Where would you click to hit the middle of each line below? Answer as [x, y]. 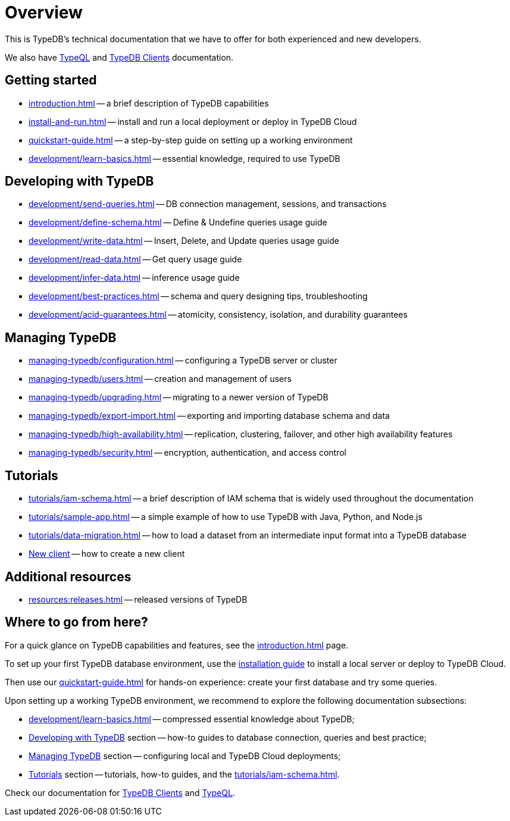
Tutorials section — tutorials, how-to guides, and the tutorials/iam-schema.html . [184, 774]
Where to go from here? [76, 622]
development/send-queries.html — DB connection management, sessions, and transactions [208, 204]
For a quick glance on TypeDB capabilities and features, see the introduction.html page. [177, 645]
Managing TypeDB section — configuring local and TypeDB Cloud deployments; [185, 756]
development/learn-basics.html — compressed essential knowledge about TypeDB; [192, 719]
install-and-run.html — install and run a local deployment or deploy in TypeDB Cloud [193, 121]
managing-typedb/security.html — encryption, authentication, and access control [187, 453]
